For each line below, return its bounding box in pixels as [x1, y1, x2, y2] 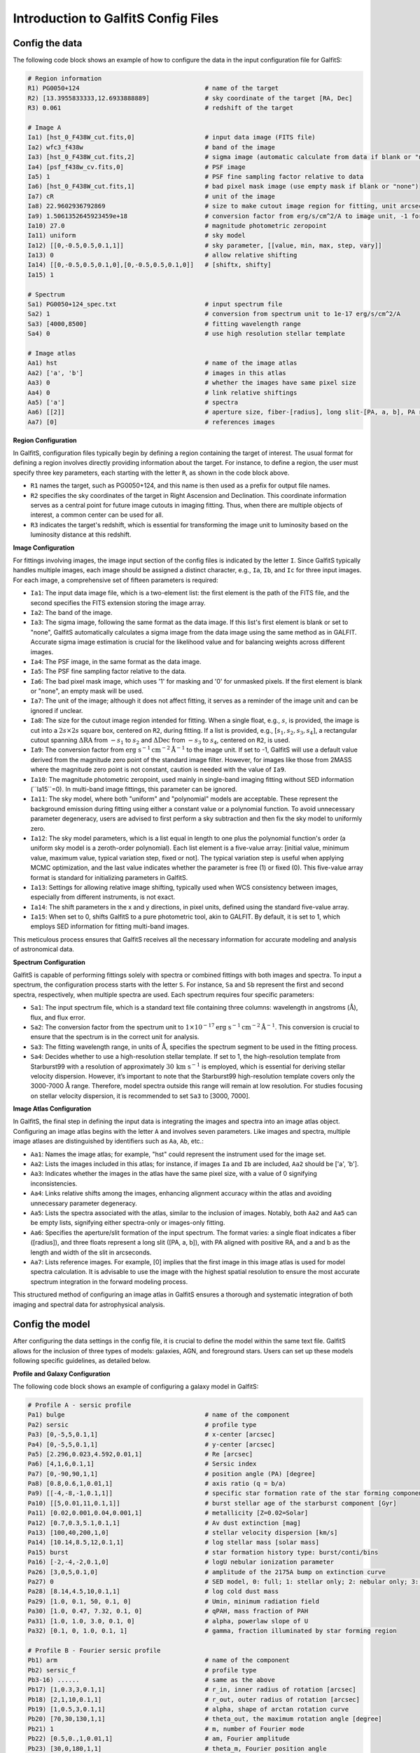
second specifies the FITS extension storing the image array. [30, 598, 206, 607]
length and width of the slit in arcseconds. [30, 1248, 152, 1257]
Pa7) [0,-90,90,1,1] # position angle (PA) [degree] [27, 1470, 316, 1477]
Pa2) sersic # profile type [27, 1421, 257, 1428]
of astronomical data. [13, 945, 75, 954]
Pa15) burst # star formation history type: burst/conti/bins [27, 1548, 379, 1556]
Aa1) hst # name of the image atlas [27, 359, 297, 367]
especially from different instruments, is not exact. [30, 893, 176, 901]
